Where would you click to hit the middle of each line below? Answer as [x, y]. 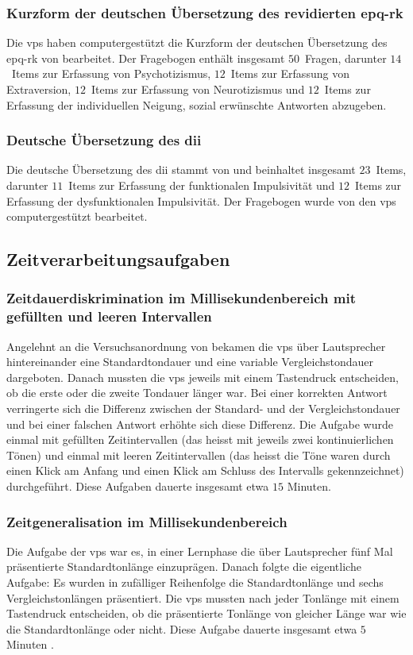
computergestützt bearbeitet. [77, 216]
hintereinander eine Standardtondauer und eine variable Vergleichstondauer [190, 362]
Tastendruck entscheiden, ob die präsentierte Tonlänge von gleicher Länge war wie [206, 613]
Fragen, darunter [345, 58]
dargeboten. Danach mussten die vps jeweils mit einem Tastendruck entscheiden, [203, 377]
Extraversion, [39, 89]
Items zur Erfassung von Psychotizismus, [111, 73]
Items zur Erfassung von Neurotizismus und [198, 89]
